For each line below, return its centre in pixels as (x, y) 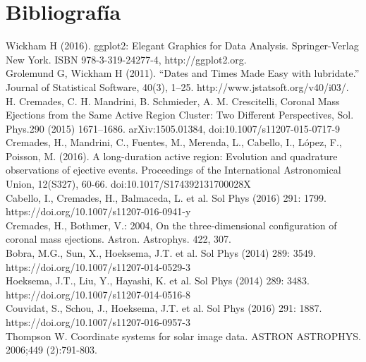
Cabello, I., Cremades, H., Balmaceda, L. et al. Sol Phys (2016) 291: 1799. (166, 197)
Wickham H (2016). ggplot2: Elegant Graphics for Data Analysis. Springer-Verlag (182, 46)
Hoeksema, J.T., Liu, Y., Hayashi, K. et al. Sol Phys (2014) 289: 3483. (158, 280)
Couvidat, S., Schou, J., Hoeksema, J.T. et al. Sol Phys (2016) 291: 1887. (164, 308)
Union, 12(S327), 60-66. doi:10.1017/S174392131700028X (128, 184)
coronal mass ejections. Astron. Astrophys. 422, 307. (118, 239)
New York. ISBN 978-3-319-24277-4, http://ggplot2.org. (126, 59)
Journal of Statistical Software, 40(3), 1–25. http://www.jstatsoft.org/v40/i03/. (177, 86)
